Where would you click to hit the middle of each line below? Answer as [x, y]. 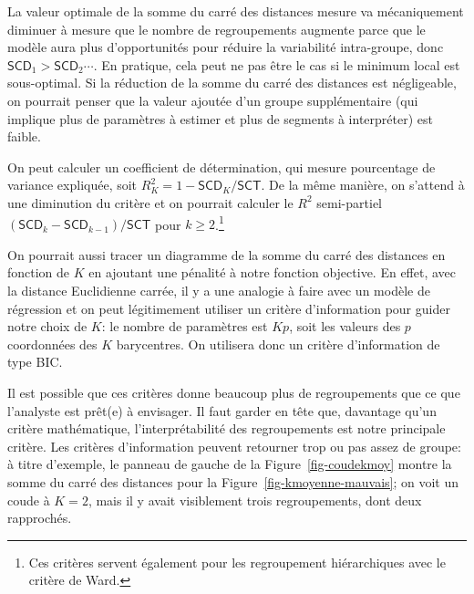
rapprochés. [40, 518]
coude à [29, 500]
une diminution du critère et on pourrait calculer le [150, 202]
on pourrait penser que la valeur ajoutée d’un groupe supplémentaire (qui [213, 100]
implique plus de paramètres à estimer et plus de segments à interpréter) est [220, 118]
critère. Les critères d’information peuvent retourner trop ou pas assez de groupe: [234, 446]
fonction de [39, 272]
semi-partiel [349, 202]
